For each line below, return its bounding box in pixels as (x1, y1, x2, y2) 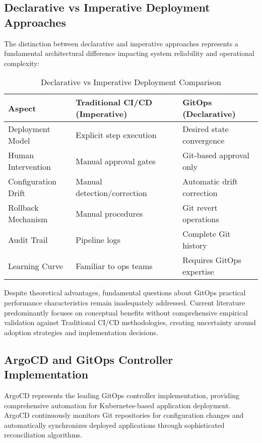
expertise (182, 266, 214, 278)
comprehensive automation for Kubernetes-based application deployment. (4, 400, 231, 410)
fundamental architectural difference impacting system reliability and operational (4, 48, 254, 58)
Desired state (182, 123, 229, 135)
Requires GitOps (182, 254, 241, 266)
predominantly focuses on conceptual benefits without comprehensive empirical (4, 307, 248, 318)
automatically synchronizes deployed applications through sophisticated (4, 419, 225, 430)
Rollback (8, 202, 39, 214)
